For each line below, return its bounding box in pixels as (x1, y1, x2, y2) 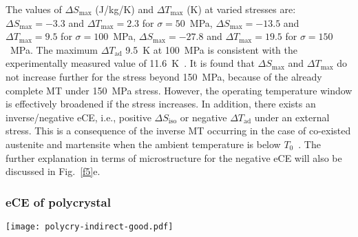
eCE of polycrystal (6, 193, 111, 210)
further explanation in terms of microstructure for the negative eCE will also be (6, 150, 342, 165)
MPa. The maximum (10, 42, 98, 56)
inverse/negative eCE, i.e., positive (6, 110, 151, 124)
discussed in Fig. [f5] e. (6, 164, 101, 178)
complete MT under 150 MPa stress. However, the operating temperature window (6, 83, 352, 97)
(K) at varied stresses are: (187, 2, 296, 16)
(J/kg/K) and (95, 2, 154, 16)
